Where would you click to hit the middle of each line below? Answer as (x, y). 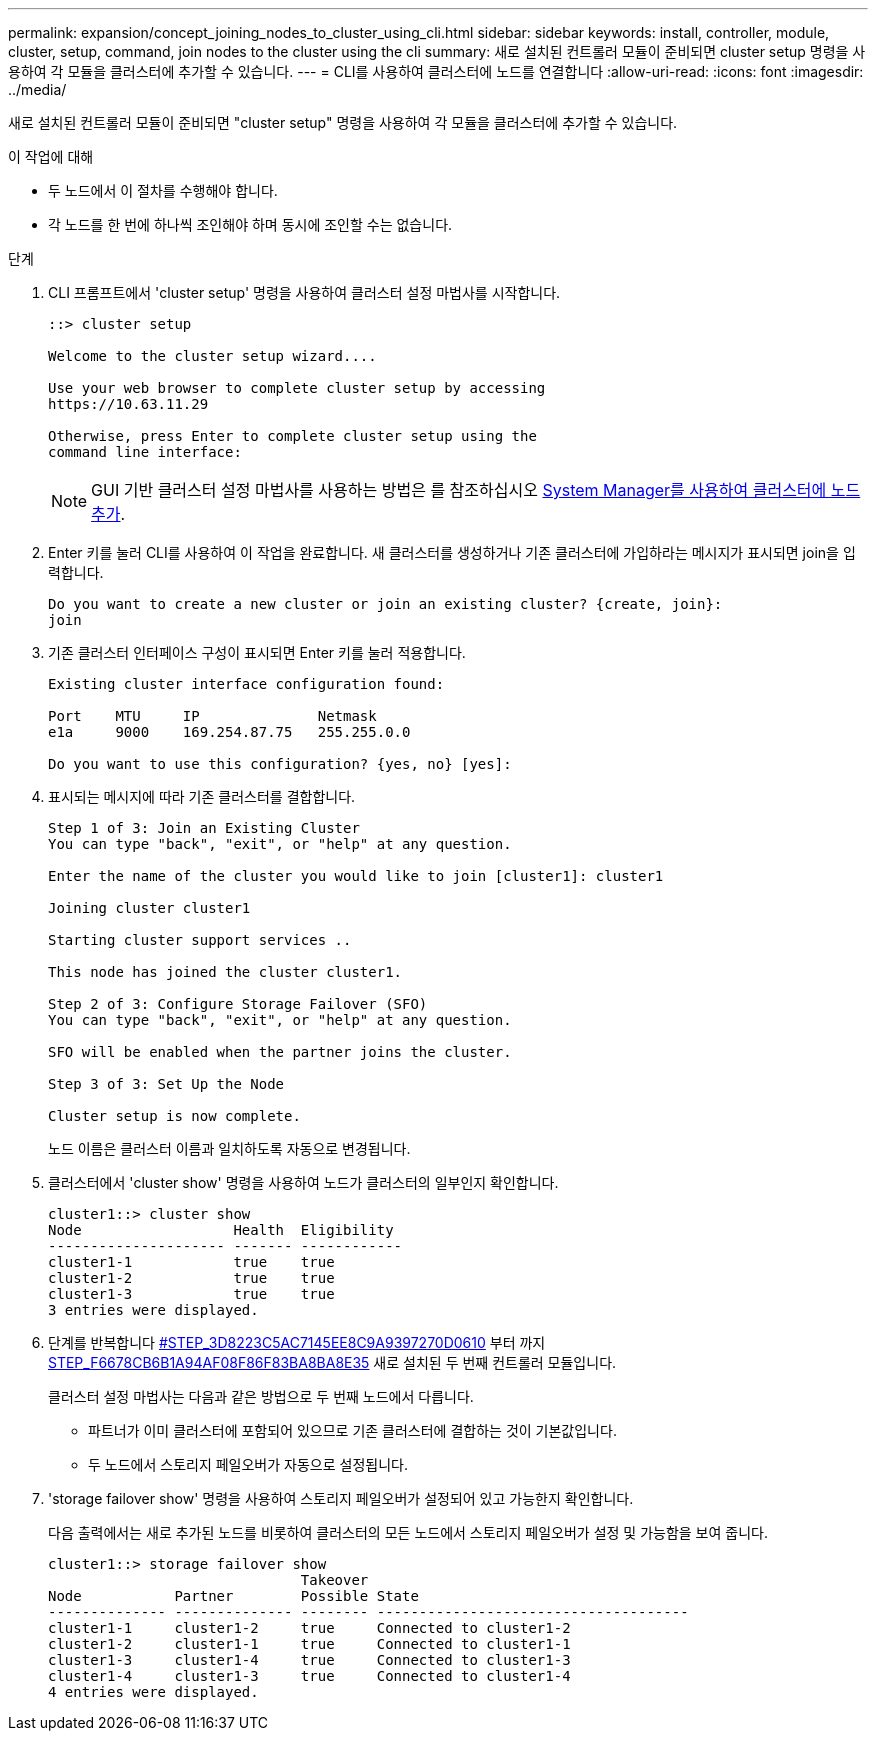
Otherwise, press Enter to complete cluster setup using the (292, 436)
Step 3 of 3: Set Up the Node (166, 1084)
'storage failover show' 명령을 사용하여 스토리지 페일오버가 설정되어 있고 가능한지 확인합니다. (341, 1498)
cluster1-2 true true (191, 1278)
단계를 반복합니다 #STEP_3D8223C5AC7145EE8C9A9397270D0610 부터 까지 (297, 1342)
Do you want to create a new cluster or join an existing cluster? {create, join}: (385, 604)
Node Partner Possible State (233, 1596)
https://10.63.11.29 (128, 404)
